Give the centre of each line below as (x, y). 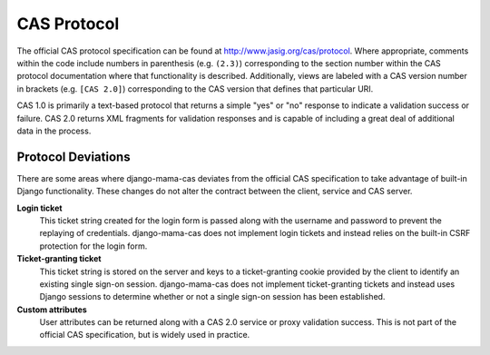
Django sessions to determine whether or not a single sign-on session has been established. (212, 297)
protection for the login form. (93, 246)
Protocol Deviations (73, 157)
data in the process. (54, 131)
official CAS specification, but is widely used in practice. (145, 335)
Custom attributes (52, 310)
